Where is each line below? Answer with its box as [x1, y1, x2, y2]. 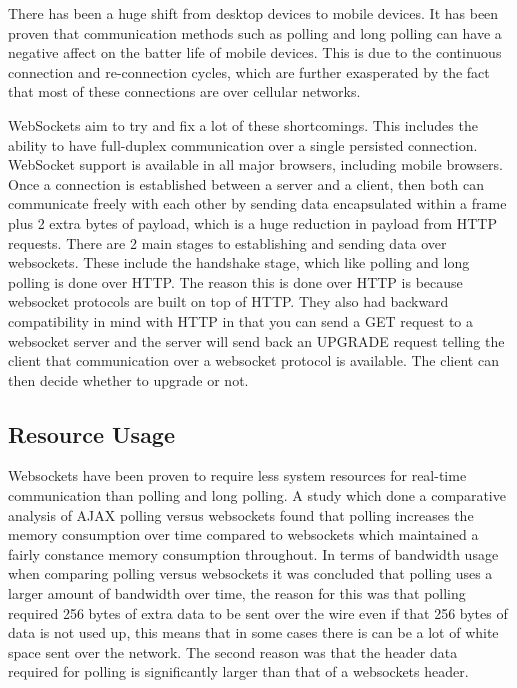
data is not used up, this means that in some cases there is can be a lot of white [8, 622, 499, 643]
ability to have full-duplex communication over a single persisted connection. [8, 134, 478, 155]
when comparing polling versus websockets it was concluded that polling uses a [8, 563, 493, 584]
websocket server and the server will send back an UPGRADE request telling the [8, 330, 505, 351]
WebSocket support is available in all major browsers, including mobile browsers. [8, 154, 503, 175]
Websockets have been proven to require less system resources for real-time [8, 465, 467, 486]
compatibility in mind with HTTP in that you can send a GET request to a [8, 310, 474, 331]
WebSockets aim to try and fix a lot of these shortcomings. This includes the [8, 114, 478, 135]
